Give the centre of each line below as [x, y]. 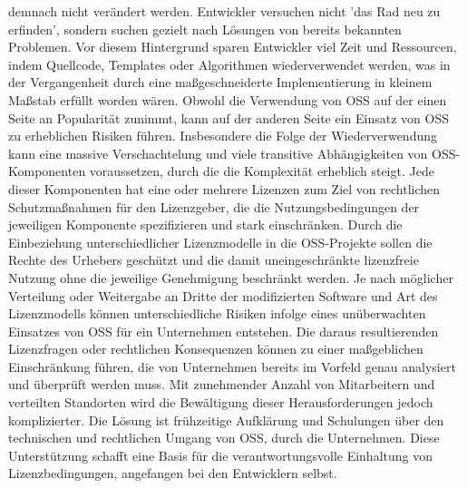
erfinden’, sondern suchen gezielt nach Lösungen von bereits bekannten [205, 29]
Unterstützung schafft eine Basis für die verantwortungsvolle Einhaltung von [221, 455]
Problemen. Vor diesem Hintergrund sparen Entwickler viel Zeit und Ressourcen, [233, 47]
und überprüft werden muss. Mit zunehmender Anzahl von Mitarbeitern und [222, 384]
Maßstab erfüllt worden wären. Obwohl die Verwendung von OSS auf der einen [228, 99]
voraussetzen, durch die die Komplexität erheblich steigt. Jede [262, 171]
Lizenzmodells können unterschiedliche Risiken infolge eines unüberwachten [217, 313]
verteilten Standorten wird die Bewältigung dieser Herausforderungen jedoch [221, 402]
